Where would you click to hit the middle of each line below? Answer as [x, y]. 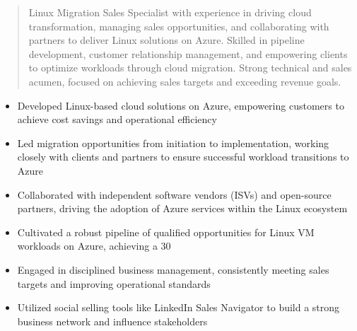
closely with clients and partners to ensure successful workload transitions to [183, 157]
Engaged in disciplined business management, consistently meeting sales [173, 269]
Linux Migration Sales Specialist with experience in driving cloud [170, 12]
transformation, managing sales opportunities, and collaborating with [179, 26]
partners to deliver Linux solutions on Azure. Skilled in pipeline [166, 40]
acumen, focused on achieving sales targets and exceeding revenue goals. [185, 81]
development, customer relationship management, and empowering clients [188, 53]
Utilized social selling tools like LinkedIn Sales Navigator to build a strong [178, 307]
